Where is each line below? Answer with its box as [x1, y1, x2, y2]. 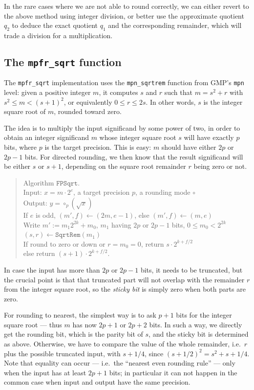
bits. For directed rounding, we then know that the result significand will [24, 151, 243, 161]
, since [145, 348, 164, 358]
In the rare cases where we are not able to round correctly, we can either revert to [4, 1, 249, 11]
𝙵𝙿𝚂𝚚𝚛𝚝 [56, 180, 78, 187]
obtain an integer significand [4, 132, 89, 142]
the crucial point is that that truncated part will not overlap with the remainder [4, 274, 245, 284]
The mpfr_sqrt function [4, 54, 122, 69]
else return [23, 248, 55, 258]
